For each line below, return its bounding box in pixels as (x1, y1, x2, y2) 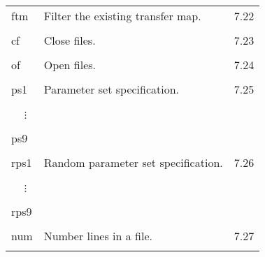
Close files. (43, 32, 96, 48)
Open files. (43, 57, 96, 73)
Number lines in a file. (43, 228, 152, 244)
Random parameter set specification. (43, 154, 223, 170)
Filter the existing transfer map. (43, 8, 201, 24)
